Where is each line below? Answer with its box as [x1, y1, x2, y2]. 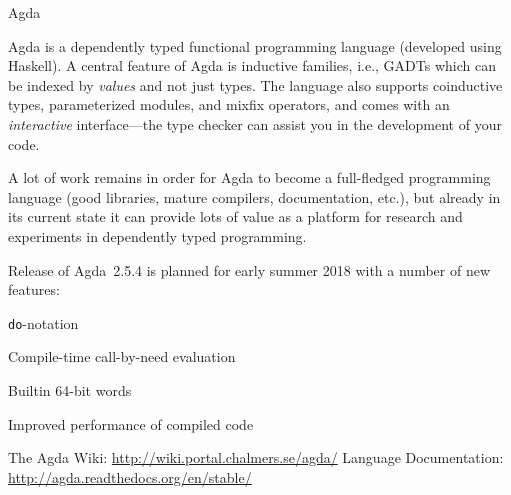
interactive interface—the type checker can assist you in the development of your [8, 113, 502, 134]
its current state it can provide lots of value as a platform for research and [8, 206, 463, 227]
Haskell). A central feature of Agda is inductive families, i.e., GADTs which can [8, 55, 496, 76]
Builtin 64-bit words [8, 379, 132, 400]
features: [8, 279, 60, 300]
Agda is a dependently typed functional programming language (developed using [8, 35, 502, 56]
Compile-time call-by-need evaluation [8, 346, 236, 367]
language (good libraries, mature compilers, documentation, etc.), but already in [8, 186, 501, 207]
